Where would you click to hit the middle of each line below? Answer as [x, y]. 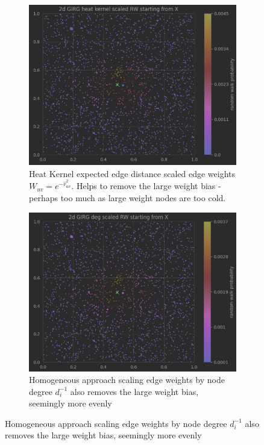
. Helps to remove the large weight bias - [146, 186]
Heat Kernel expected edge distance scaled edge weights [132, 173]
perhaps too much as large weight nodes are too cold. [127, 198]
